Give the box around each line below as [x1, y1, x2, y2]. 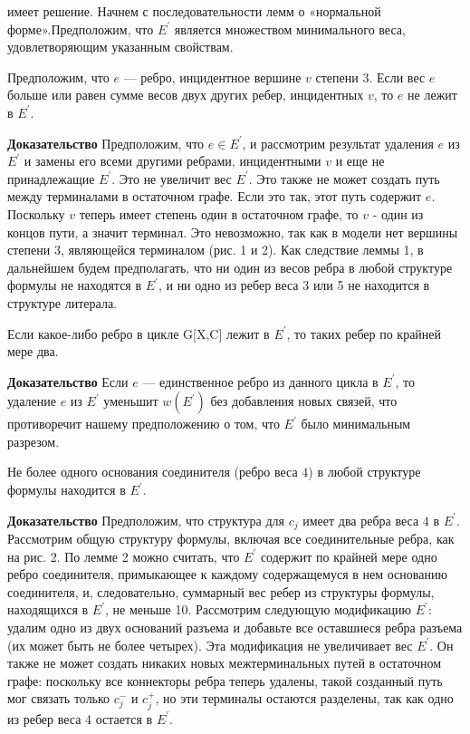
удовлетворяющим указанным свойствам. [7, 37, 234, 56]
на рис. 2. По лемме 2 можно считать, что [7, 546, 240, 565]
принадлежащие [7, 169, 95, 188]
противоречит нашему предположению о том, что [7, 414, 280, 433]
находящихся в [7, 600, 89, 619]
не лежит [408, 85, 457, 104]
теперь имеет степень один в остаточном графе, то [79, 204, 359, 223]
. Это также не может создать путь [248, 169, 440, 188]
